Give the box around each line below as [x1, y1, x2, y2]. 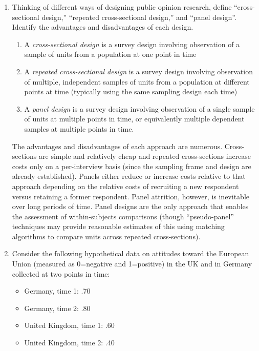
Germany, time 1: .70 [24, 285, 91, 296]
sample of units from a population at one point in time [24, 49, 197, 59]
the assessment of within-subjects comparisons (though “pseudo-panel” [12, 211, 234, 221]
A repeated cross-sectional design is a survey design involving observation [24, 66, 253, 76]
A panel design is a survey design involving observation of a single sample [24, 103, 255, 114]
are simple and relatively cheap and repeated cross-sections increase [39, 151, 251, 161]
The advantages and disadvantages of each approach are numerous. [12, 140, 223, 151]
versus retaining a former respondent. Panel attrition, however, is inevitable [12, 191, 249, 201]
